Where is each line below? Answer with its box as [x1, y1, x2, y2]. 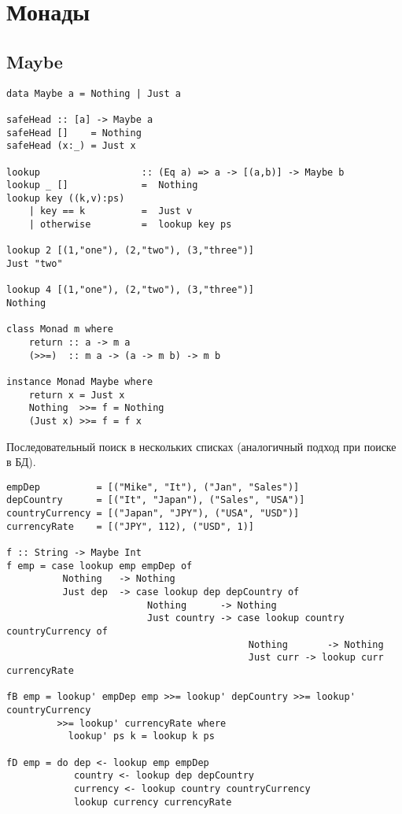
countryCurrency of [6, 626, 108, 638]
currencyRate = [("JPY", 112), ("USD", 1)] [6, 520, 254, 532]
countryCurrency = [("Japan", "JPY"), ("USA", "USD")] [6, 508, 300, 520]
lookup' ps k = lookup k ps [68, 731, 215, 742]
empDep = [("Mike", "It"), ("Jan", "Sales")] [6, 481, 300, 493]
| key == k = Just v [28, 205, 193, 217]
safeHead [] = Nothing [6, 127, 142, 139]
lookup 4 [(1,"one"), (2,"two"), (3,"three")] [6, 284, 254, 296]
